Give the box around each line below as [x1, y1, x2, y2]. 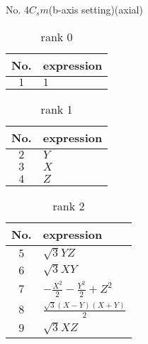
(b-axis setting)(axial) [48, 2, 143, 16]
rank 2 [52, 197, 85, 214]
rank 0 [40, 28, 73, 45]
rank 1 [40, 100, 73, 117]
